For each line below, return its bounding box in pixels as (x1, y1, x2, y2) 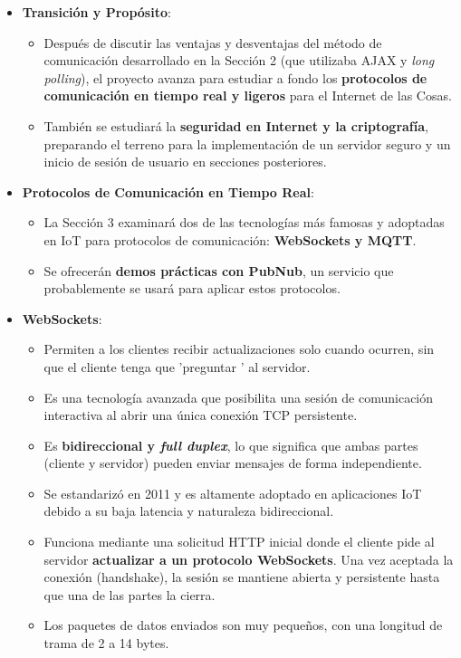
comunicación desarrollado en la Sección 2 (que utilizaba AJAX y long (43, 51, 435, 70)
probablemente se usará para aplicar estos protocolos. (43, 279, 341, 298)
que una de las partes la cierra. (43, 585, 216, 604)
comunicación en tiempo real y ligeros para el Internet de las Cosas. (43, 86, 452, 105)
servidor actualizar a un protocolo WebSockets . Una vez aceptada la (43, 549, 454, 568)
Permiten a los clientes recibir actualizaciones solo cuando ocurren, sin (43, 339, 435, 358)
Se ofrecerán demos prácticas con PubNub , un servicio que (43, 261, 394, 280)
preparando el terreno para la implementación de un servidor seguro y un (43, 134, 451, 153)
